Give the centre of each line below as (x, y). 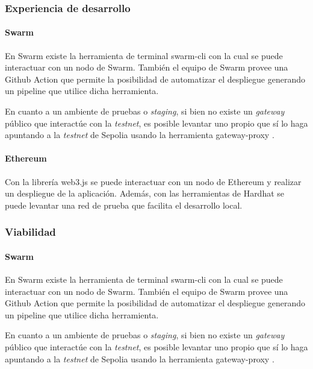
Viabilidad (30, 232)
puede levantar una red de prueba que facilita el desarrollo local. (124, 205)
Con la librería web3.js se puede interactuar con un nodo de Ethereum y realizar (153, 181)
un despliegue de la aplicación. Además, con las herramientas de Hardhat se (145, 193)
